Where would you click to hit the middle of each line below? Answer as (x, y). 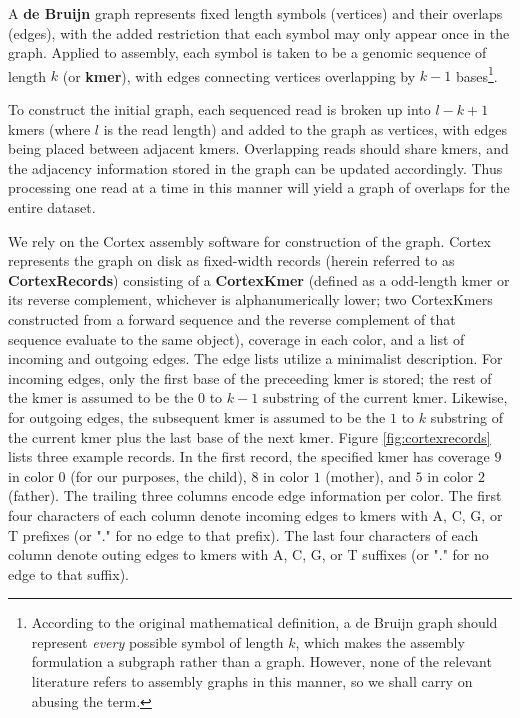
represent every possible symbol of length (157, 641)
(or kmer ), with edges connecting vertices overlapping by (239, 75)
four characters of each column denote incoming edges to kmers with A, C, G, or (255, 514)
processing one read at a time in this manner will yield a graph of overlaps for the (259, 187)
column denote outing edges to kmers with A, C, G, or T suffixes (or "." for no (248, 554)
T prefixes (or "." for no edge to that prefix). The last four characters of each (243, 534)
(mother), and (368, 475)
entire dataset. (52, 207)
